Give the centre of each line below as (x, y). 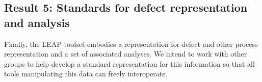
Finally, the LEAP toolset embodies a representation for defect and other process (131, 44)
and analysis (37, 22)
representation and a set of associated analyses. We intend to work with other (126, 54)
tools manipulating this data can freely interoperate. (86, 74)
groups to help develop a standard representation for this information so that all (129, 63)
